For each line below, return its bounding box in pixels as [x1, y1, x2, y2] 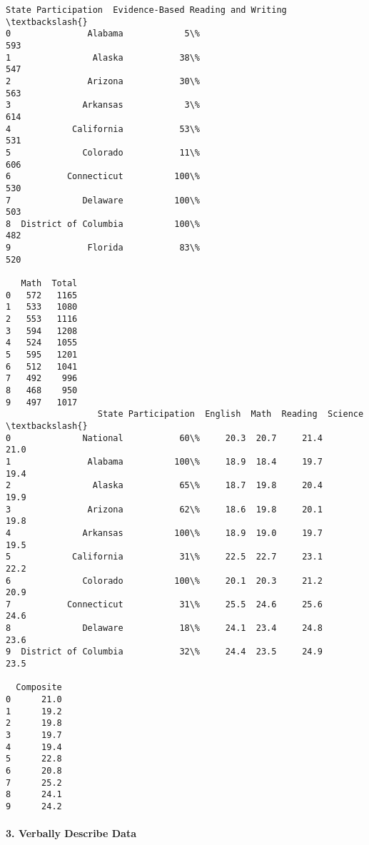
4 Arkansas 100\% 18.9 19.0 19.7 [6, 527, 323, 538]
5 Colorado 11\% [6, 147, 201, 158]
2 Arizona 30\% [6, 76, 201, 86]
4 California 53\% [6, 123, 201, 134]
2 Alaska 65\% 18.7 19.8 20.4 [6, 480, 323, 491]
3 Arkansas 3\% [6, 100, 201, 111]
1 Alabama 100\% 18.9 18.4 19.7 [6, 456, 323, 467]
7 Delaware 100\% [6, 195, 201, 206]
